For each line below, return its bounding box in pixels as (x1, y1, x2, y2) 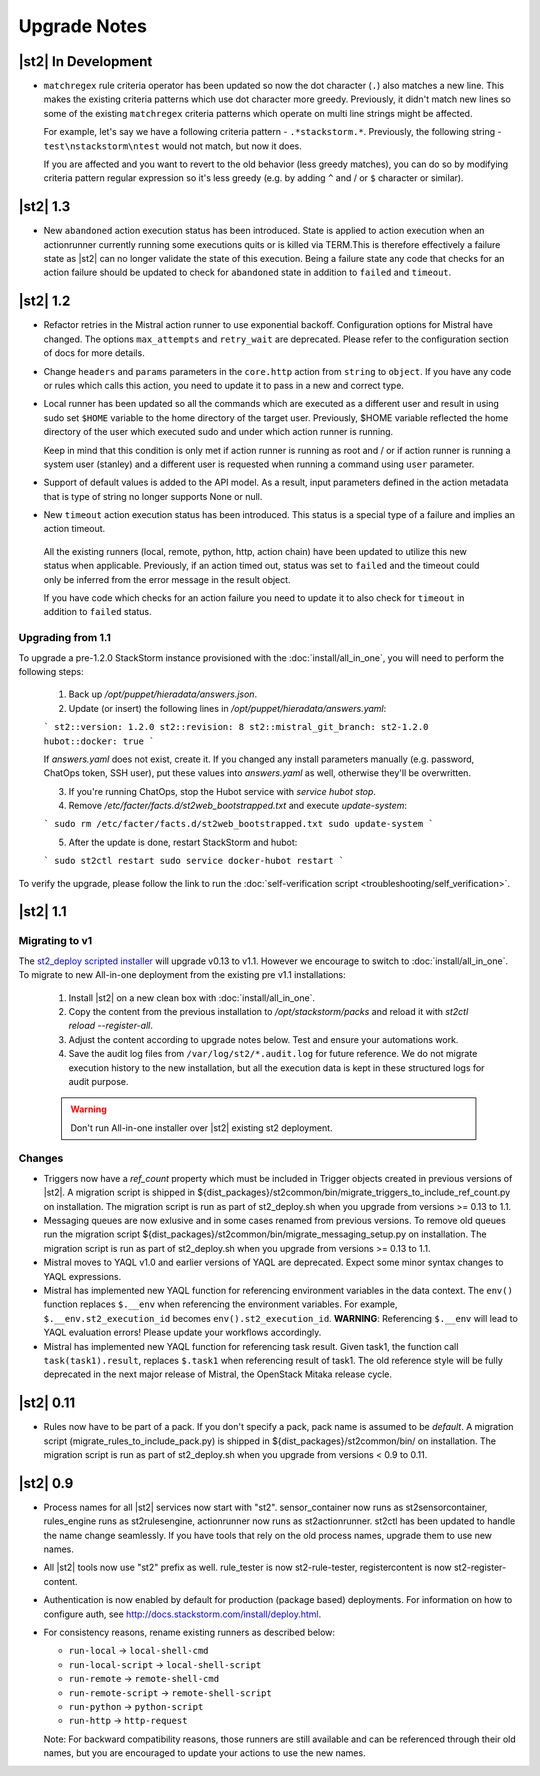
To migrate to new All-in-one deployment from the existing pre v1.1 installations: (18, 969, 346, 981)
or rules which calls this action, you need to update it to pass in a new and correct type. (43, 379, 405, 391)
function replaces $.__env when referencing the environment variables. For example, (43, 1298, 398, 1310)
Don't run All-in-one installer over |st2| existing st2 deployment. (70, 1121, 334, 1134)
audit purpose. (68, 1075, 129, 1087)
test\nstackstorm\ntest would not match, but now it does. (43, 140, 302, 152)
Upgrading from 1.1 (18, 631, 112, 645)
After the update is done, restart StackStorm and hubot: (68, 836, 298, 848)
